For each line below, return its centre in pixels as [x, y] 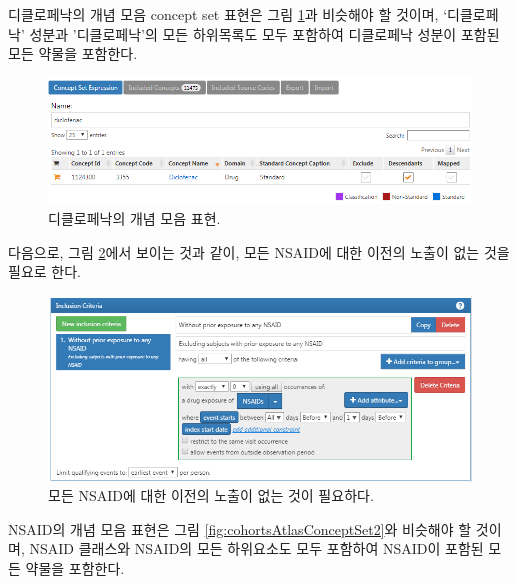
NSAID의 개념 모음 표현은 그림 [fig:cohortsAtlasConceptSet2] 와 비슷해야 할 [240, 528]
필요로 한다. [44, 271]
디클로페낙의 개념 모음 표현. [134, 218]
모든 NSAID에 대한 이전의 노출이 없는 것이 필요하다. [211, 495]
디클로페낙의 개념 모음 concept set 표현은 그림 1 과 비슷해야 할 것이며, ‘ [228, 14]
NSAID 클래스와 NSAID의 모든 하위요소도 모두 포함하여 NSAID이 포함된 [256, 548]
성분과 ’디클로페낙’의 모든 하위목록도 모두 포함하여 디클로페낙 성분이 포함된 [264, 33]
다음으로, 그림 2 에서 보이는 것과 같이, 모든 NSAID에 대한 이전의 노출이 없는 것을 [259, 251]
